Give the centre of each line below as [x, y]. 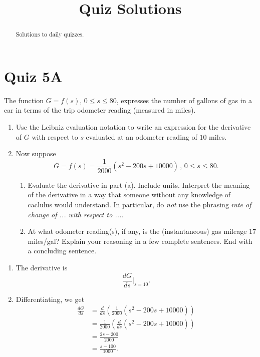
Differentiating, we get [50, 299]
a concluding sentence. [62, 251]
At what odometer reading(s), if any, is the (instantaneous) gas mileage [137, 231]
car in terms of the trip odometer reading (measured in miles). [100, 110]
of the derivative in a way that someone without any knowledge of [129, 195]
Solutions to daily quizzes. [50, 34]
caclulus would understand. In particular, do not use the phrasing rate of [140, 204]
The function [24, 100]
